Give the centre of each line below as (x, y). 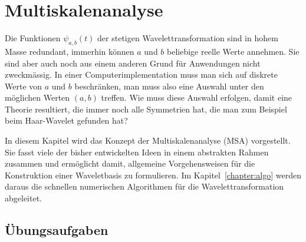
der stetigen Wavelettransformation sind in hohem (188, 38)
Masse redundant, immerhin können (70, 51)
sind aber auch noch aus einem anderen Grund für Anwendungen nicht (133, 63)
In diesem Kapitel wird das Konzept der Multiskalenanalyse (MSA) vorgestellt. (148, 140)
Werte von (24, 86)
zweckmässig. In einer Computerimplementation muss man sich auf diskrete (141, 74)
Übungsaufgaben (57, 230)
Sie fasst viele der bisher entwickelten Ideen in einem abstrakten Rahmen (137, 152)
